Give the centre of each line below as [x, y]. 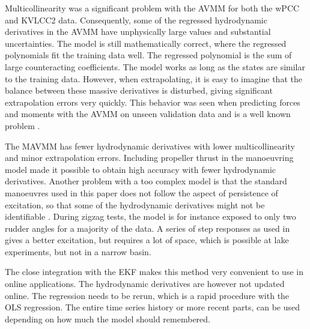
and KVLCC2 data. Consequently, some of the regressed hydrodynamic [136, 20]
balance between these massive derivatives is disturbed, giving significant [139, 90]
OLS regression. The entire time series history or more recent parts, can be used [153, 307]
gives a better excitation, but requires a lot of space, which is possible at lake [147, 240]
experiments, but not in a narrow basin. [78, 251]
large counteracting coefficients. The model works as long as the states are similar [155, 66]
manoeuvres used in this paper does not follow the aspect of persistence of [141, 192]
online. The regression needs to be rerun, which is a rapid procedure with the [147, 295]
